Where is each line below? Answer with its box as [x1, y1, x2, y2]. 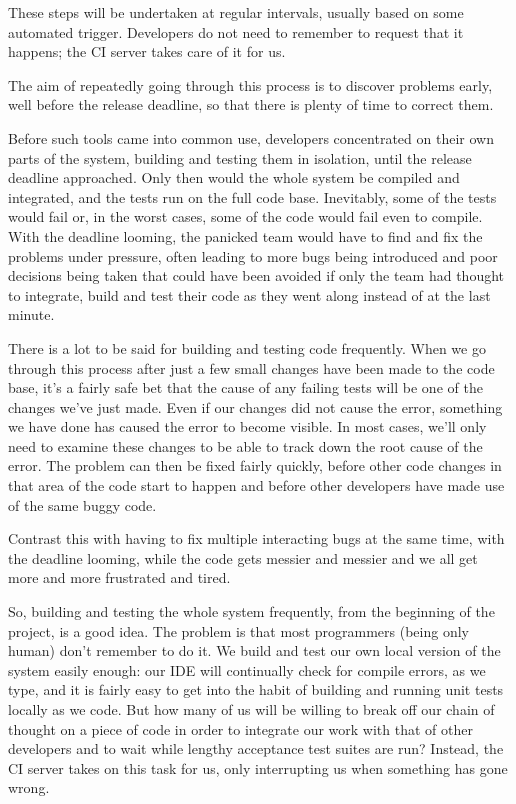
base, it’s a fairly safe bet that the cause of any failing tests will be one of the [8, 377, 483, 398]
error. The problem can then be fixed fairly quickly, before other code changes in [8, 455, 502, 476]
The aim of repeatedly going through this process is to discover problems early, [8, 74, 493, 95]
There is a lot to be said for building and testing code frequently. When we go [8, 337, 486, 358]
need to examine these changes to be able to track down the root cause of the [8, 435, 483, 456]
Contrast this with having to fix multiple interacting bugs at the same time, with [8, 528, 505, 549]
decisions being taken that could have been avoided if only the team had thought [8, 265, 505, 286]
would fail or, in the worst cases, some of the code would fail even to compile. [8, 206, 483, 227]
